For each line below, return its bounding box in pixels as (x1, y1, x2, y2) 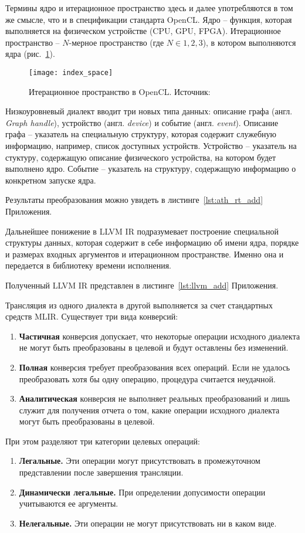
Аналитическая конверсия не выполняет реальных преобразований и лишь (19, 392, 290, 405)
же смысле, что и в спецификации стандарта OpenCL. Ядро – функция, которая (5, 13, 292, 25)
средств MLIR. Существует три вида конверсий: (5, 310, 178, 322)
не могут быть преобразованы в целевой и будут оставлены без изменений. (19, 341, 289, 354)
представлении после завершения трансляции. (19, 466, 184, 478)
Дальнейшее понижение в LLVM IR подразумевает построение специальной (5, 225, 279, 237)
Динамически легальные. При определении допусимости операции (19, 486, 266, 498)
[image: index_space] (29, 68, 113, 77)
